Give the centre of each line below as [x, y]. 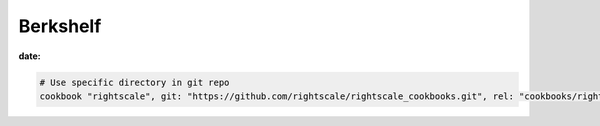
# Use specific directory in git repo [134, 82]
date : [29, 56]
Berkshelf [60, 26]
